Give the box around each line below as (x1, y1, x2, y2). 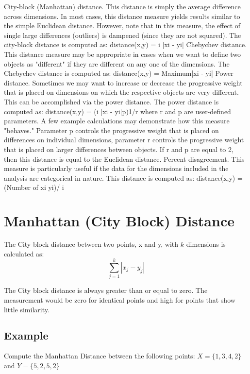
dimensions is (186, 239, 226, 249)
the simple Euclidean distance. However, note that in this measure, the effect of (4, 20, 241, 31)
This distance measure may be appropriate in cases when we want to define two (4, 49, 241, 59)
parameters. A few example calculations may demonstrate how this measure (4, 116, 230, 126)
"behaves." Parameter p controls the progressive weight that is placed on (4, 125, 219, 135)
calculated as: (4, 248, 44, 258)
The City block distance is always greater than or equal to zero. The (4, 285, 208, 295)
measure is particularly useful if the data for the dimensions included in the (4, 163, 229, 173)
